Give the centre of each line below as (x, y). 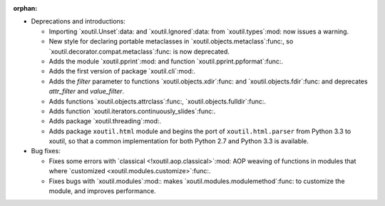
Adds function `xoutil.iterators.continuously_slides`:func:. (132, 111)
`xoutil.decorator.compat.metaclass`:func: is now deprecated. (139, 51)
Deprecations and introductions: (78, 21)
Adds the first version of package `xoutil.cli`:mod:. (122, 71)
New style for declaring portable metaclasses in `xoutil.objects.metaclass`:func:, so (171, 41)
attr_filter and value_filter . (87, 91)
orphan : (25, 8)
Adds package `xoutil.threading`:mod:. (105, 121)
